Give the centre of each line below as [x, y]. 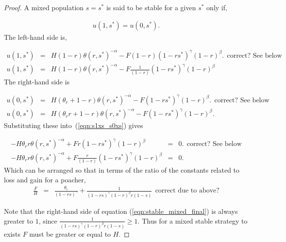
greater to [18, 220]
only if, [217, 7]
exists [12, 234]
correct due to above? [187, 191]
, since [48, 220]
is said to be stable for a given [151, 7]
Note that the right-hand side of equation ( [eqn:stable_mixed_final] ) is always [121, 211]
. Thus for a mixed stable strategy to [193, 220]
